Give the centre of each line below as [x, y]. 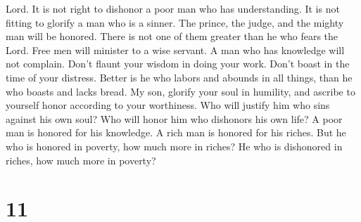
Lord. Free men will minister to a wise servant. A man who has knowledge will [175, 50]
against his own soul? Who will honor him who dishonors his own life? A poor [174, 118]
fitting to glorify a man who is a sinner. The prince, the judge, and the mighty [175, 22]
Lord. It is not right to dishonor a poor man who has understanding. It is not [173, 8]
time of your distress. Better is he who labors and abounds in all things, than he [179, 77]
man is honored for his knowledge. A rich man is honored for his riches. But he [176, 132]
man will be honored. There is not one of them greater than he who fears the [172, 36]
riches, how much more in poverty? [81, 160]
